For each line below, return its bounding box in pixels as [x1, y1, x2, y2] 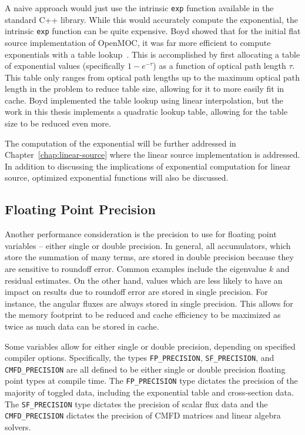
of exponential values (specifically [5, 59, 125, 72]
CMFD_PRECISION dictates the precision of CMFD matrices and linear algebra [5, 409, 281, 421]
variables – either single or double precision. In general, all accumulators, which [5, 239, 291, 251]
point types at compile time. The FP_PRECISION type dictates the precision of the [5, 374, 298, 387]
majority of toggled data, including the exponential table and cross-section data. [5, 386, 294, 399]
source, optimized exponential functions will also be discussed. [5, 171, 229, 184]
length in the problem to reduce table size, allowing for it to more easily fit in [5, 82, 284, 95]
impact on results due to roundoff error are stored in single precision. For [5, 285, 268, 298]
